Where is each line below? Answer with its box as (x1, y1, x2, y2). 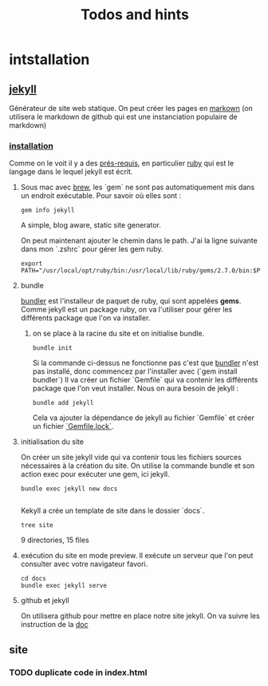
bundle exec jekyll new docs (20, 485, 118, 493)
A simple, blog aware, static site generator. (20, 220, 162, 230)
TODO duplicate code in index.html (9, 667, 148, 678)
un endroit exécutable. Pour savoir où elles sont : (20, 191, 182, 200)
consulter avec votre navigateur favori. (20, 559, 148, 569)
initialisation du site (20, 437, 85, 446)
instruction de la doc (20, 620, 89, 629)
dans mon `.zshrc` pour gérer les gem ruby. (20, 244, 164, 254)
